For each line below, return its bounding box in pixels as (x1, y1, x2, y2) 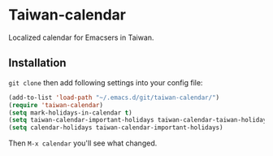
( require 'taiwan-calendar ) (8, 101, 104, 109)
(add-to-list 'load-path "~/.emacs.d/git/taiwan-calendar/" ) (8, 93, 220, 102)
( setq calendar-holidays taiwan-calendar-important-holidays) (8, 123, 223, 132)
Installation (8, 56, 67, 70)
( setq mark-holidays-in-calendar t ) (8, 108, 132, 117)
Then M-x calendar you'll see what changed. (8, 138, 158, 148)
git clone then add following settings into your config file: (8, 77, 203, 87)
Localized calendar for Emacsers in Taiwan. (8, 32, 154, 42)
